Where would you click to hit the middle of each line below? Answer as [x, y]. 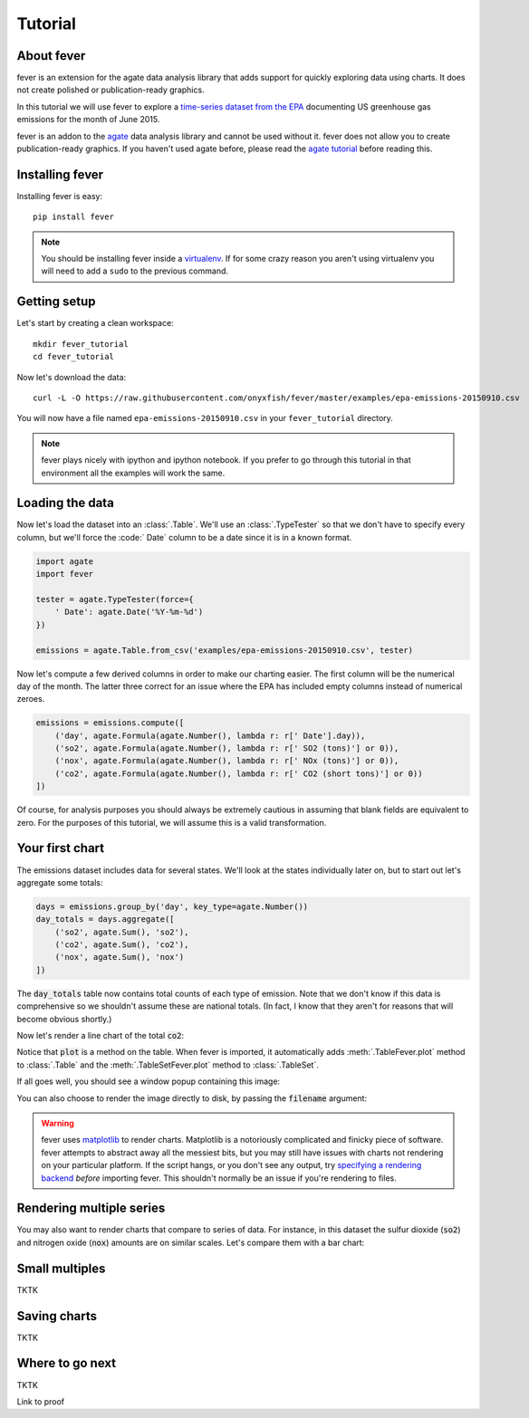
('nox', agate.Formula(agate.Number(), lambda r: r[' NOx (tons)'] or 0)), [227, 761]
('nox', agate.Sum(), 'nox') [120, 957]
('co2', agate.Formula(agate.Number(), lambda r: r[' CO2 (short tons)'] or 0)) [239, 773]
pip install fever [74, 217]
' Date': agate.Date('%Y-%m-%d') [129, 612]
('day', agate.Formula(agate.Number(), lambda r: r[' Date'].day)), [210, 735]
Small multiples [61, 1268]
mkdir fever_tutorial [81, 344]
